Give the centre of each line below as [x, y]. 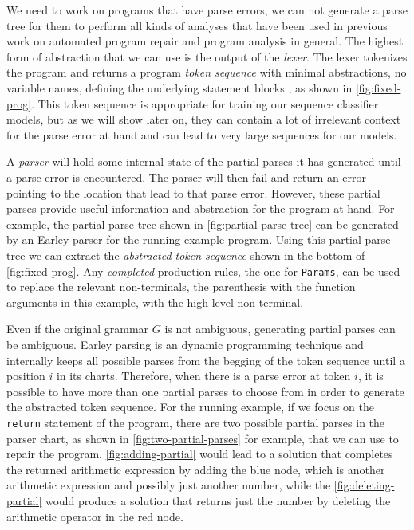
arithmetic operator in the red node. [95, 516]
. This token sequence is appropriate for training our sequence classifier [205, 103]
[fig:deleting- [364, 485]
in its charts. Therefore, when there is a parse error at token [203, 376]
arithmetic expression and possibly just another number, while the [169, 485]
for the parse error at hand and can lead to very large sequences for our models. [202, 134]
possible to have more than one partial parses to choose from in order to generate [205, 391]
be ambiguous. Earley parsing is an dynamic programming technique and [185, 344]
